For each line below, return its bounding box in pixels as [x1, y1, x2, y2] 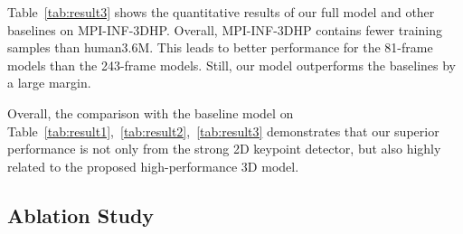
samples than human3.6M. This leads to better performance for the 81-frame [7, 38, 433, 57]
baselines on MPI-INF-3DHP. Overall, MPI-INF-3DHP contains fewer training [7, 20, 443, 39]
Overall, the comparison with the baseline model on [7, 103, 294, 122]
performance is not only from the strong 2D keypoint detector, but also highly [7, 139, 441, 158]
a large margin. [7, 73, 91, 92]
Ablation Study [7, 201, 155, 229]
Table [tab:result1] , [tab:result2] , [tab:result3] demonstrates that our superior [7, 121, 439, 140]
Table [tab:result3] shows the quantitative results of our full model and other [7, 3, 435, 21]
